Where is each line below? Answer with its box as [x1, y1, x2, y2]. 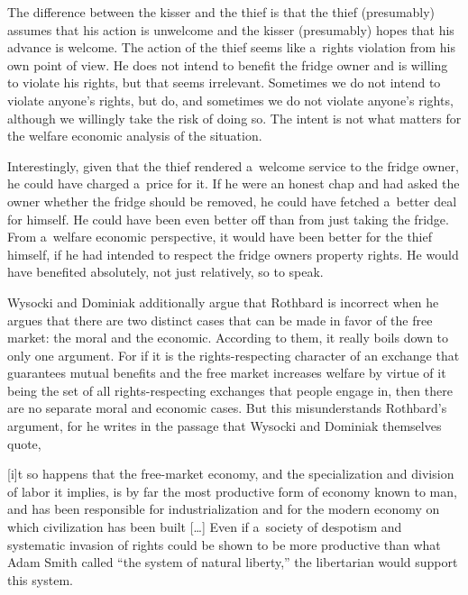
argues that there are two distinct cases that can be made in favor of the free [7, 310, 433, 329]
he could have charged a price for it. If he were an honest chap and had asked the [7, 174, 460, 193]
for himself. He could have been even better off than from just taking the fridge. [7, 209, 449, 228]
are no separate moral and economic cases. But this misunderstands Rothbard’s [7, 398, 447, 417]
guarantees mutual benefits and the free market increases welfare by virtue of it [7, 363, 446, 382]
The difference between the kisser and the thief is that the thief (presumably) [7, 3, 436, 21]
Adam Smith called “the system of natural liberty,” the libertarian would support [7, 553, 458, 572]
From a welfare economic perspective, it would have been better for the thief [7, 227, 433, 246]
